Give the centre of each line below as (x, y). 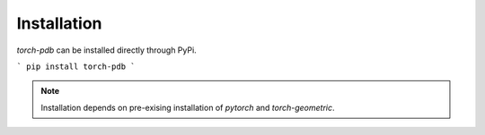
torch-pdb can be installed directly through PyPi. (106, 50)
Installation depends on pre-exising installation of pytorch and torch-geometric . (188, 107)
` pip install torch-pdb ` (76, 66)
